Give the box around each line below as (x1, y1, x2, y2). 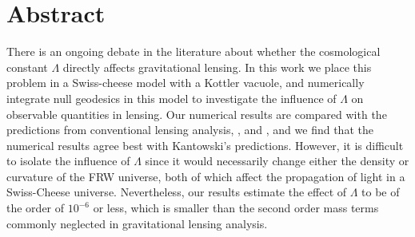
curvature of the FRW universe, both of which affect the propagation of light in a (6, 168, 405, 184)
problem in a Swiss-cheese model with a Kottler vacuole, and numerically (6, 74, 365, 91)
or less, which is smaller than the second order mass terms (93, 199, 379, 216)
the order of (6, 199, 65, 216)
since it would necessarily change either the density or (145, 152, 409, 169)
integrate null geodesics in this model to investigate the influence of (6, 89, 337, 106)
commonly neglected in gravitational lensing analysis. (6, 215, 268, 231)
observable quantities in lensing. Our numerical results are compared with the (6, 105, 387, 122)
